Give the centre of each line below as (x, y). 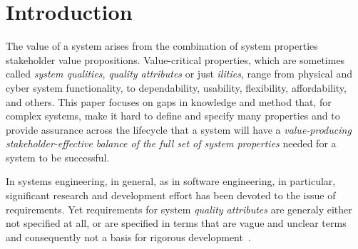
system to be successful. (58, 157)
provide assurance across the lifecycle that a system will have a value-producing (179, 129)
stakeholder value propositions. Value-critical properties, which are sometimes (175, 59)
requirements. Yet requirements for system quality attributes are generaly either (179, 209)
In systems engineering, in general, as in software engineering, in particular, (171, 181)
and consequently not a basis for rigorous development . (128, 237)
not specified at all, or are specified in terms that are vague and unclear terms (176, 223)
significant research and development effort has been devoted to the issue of (171, 195)
